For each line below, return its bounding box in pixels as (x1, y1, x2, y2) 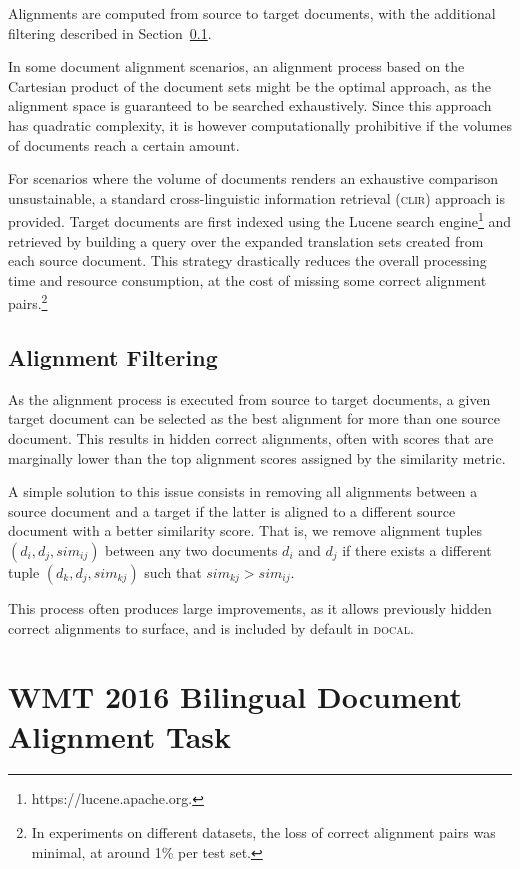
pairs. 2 (8, 290, 48, 314)
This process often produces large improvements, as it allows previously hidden (8, 597, 492, 618)
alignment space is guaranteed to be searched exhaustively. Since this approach (8, 95, 492, 116)
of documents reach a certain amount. (8, 134, 240, 155)
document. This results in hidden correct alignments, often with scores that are (8, 428, 494, 449)
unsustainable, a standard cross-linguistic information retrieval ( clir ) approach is (8, 187, 505, 208)
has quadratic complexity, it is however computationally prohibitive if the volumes (8, 114, 512, 135)
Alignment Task (8, 715, 232, 756)
